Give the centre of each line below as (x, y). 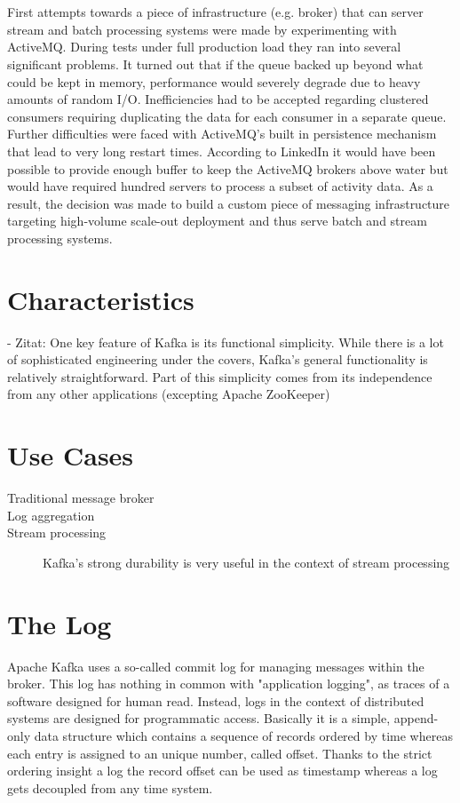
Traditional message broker (81, 498)
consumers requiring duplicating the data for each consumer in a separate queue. (227, 116)
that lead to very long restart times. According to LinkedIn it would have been (222, 151)
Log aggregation (51, 515)
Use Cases (71, 455)
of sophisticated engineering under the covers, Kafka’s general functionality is (218, 359)
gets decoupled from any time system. (110, 787)
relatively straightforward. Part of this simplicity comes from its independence (220, 376)
